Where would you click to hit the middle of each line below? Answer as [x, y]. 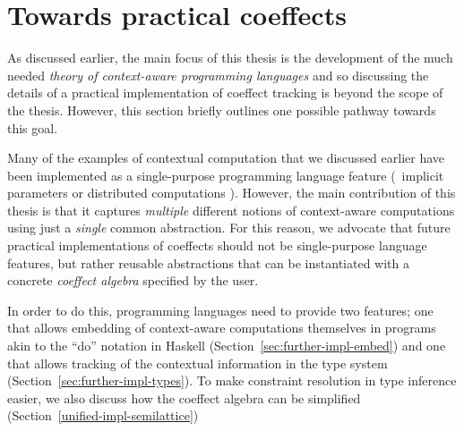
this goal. [33, 127]
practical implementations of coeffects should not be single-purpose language [217, 245]
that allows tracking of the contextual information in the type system [198, 363]
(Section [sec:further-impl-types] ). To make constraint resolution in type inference [232, 380]
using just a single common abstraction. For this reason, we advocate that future [229, 228]
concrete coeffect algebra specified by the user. [133, 280]
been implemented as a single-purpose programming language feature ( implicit [226, 175]
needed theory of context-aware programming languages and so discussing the [218, 75]
